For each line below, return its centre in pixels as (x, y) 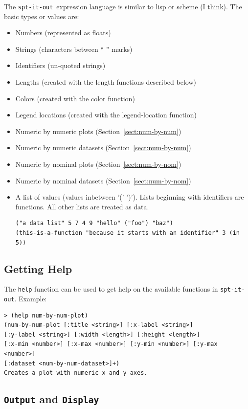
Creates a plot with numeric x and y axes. (76, 373)
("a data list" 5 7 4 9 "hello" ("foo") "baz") (94, 223)
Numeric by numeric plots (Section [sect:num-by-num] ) (98, 131)
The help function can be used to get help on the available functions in (111, 289)
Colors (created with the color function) (75, 98)
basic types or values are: (42, 16)
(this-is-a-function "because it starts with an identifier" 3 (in (127, 233)
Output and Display (52, 399)
